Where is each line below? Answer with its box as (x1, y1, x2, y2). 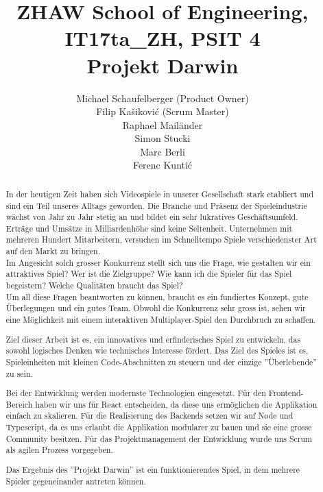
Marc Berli (140, 144, 185, 158)
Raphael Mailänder (122, 117, 203, 132)
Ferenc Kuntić (132, 158, 193, 172)
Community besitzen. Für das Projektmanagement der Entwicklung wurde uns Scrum (5, 432, 312, 444)
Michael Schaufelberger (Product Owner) (76, 90, 249, 105)
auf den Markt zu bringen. (5, 245, 100, 257)
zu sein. (5, 367, 33, 379)
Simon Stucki (134, 131, 191, 145)
